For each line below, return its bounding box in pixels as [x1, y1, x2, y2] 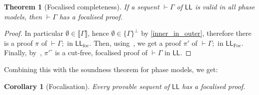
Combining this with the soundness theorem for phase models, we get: [4, 64, 218, 74]
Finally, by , [4, 47, 42, 58]
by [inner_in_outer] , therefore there [141, 28, 252, 38]
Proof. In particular [4, 28, 64, 38]
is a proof [4, 37, 33, 48]
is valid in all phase [195, 1, 255, 11]
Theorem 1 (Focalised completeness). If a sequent [4, 1, 159, 11]
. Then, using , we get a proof [89, 37, 181, 48]
